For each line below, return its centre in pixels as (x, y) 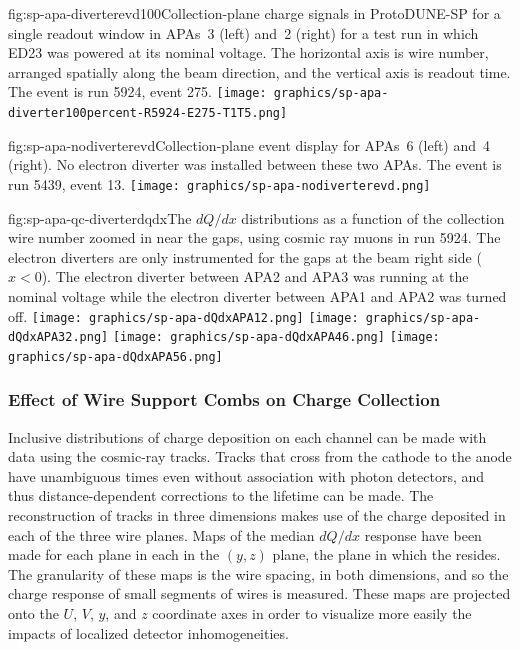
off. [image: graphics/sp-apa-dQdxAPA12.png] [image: (183, 315)
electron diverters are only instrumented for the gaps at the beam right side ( (245, 256)
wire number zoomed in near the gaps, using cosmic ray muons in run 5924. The (254, 237)
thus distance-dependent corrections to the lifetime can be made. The (221, 495)
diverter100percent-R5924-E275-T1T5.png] (148, 113)
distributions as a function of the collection (373, 217)
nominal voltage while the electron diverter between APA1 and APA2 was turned (257, 295)
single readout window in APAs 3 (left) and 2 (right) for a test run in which (243, 32)
